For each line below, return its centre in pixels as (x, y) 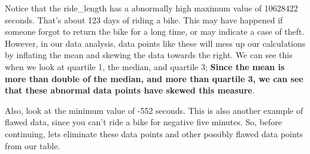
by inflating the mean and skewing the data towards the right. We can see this (149, 55)
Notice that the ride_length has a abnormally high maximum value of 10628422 (151, 8)
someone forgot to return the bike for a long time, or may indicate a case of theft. (155, 31)
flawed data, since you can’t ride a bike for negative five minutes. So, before (144, 122)
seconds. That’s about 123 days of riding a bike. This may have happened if (144, 19)
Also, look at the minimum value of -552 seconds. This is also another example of (154, 110)
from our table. (33, 145)
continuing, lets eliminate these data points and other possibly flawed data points (154, 133)
